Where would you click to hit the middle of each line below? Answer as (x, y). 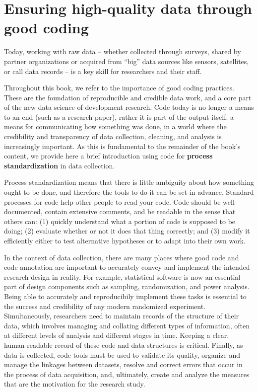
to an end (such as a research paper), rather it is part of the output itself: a (119, 117)
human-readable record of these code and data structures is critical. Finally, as (124, 345)
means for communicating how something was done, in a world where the (115, 126)
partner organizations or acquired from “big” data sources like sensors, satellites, (127, 61)
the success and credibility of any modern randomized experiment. (105, 306)
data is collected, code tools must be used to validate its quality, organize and (122, 354)
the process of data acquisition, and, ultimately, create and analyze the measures (127, 374)
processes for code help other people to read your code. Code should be (112, 201)
